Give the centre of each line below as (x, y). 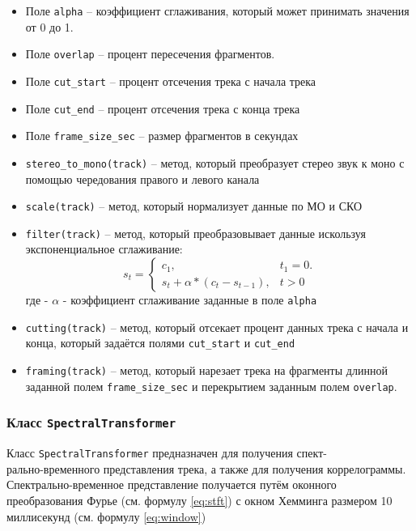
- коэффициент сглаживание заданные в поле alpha (190, 300)
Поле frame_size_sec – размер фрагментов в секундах (162, 136)
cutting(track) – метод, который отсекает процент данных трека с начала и (217, 327)
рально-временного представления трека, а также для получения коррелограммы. (206, 468)
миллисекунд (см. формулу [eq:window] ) (106, 516)
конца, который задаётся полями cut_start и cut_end (160, 343)
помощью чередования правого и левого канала (142, 178)
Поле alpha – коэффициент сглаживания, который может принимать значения (217, 11)
